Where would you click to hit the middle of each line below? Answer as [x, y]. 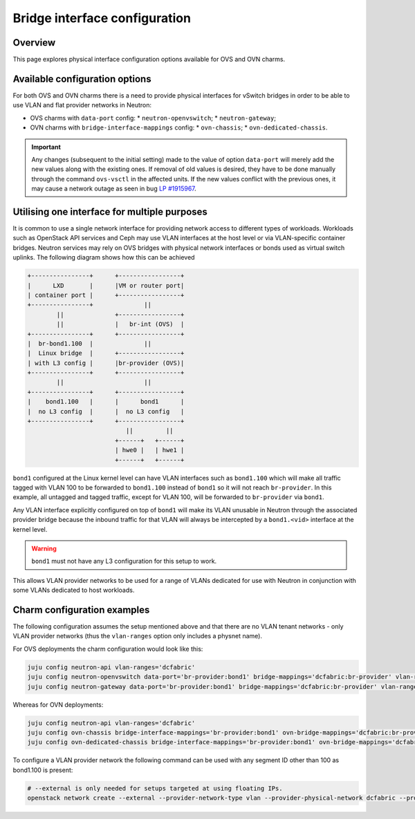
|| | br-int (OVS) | [120, 324]
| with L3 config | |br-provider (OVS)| [106, 363]
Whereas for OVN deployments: [58, 704]
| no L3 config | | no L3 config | [106, 411]
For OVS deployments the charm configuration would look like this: [108, 649]
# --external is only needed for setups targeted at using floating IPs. [155, 788]
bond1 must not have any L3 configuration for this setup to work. [124, 561]
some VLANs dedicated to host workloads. [74, 590]
